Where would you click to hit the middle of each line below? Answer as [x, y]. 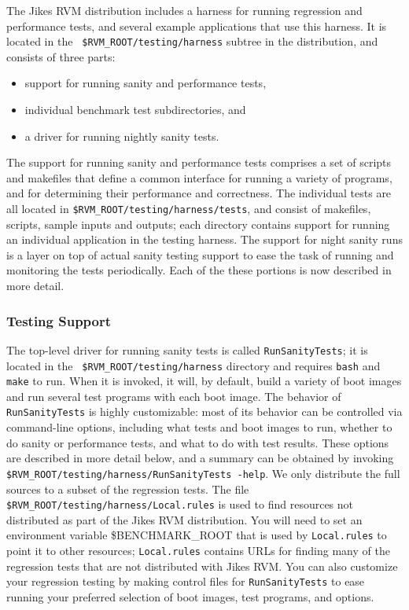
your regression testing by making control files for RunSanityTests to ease [186, 581]
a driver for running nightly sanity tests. [122, 136]
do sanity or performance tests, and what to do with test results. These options [198, 442]
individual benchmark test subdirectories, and [135, 110]
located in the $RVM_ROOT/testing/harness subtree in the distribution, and [192, 41]
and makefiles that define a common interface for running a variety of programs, [199, 177]
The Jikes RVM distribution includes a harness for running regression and [184, 10]
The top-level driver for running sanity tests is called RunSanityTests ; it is [187, 349]
